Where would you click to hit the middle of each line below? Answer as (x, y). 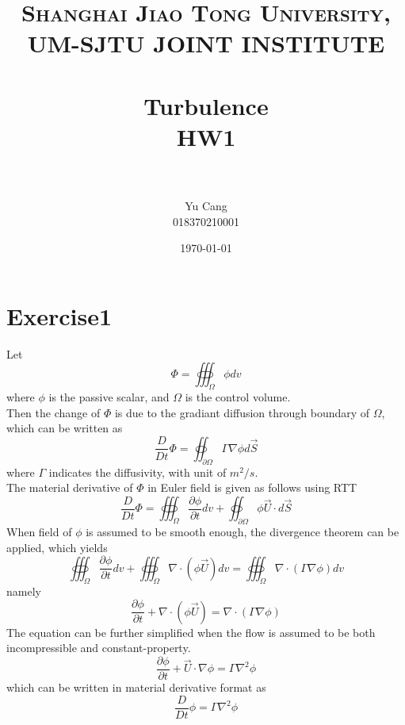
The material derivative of (70, 487)
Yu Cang (206, 206)
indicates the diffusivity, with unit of (138, 472)
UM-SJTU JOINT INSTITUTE (206, 43)
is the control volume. (238, 397)
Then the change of (53, 412)
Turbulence (206, 105)
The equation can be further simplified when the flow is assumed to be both (191, 632)
